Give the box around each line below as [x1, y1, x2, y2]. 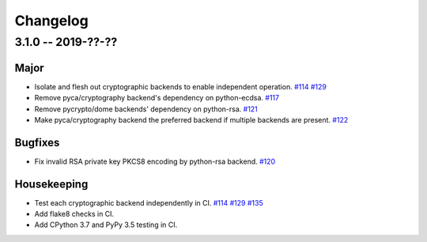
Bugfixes [14, 135, 60, 149]
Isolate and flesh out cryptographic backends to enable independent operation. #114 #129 [34, 81, 327, 91]
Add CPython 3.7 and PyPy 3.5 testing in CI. [34, 220, 178, 229]
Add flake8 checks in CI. [34, 210, 115, 219]
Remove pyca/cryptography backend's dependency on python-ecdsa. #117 [34, 93, 280, 103]
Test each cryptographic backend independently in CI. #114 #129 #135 [34, 198, 264, 207]
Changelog [14, 12, 89, 29]
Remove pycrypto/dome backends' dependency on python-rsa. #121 [34, 104, 259, 114]
